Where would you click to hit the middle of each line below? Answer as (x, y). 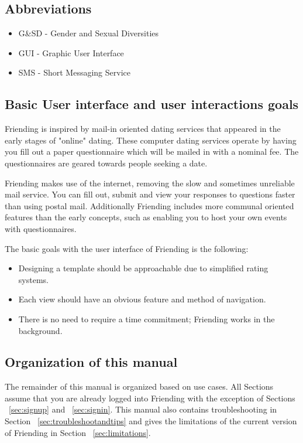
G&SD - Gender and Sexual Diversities (89, 33)
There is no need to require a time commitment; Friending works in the (147, 318)
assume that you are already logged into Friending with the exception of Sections (150, 398)
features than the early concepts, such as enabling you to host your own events (146, 217)
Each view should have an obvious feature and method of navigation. (142, 299)
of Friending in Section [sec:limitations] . (78, 432)
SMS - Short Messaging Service (74, 72)
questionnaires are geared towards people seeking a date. (106, 163)
